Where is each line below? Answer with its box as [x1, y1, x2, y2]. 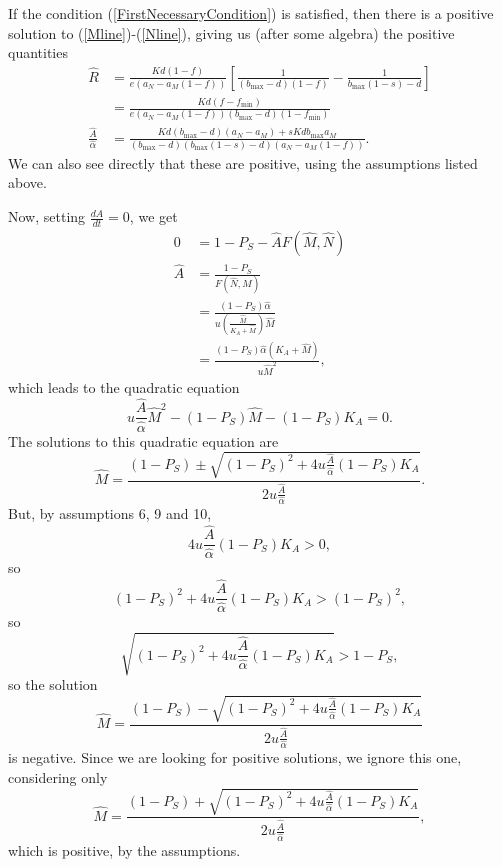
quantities [8, 42, 68, 63]
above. [8, 172, 47, 193]
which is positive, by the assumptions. [8, 840, 241, 861]
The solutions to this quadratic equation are [8, 430, 279, 451]
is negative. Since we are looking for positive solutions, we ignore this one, [8, 747, 462, 768]
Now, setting [8, 206, 86, 227]
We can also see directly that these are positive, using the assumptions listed [8, 152, 478, 173]
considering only [8, 767, 108, 788]
